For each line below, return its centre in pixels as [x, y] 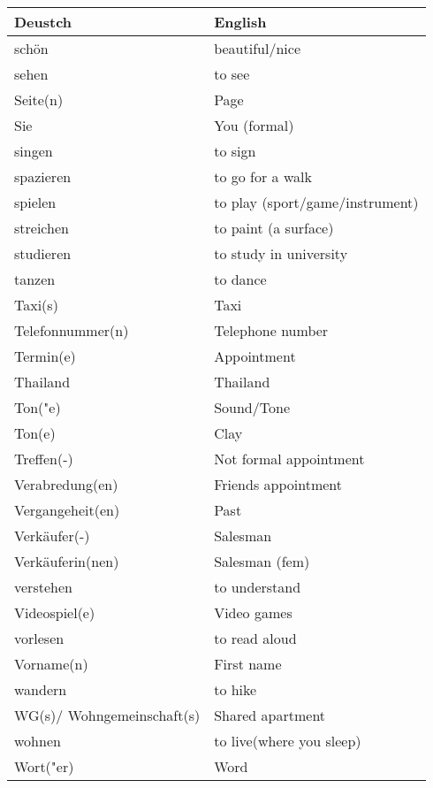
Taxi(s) [36, 305]
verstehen [43, 587]
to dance [240, 279]
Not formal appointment [289, 459]
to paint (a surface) [274, 228]
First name [248, 664]
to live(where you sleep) [288, 741]
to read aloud [255, 638]
